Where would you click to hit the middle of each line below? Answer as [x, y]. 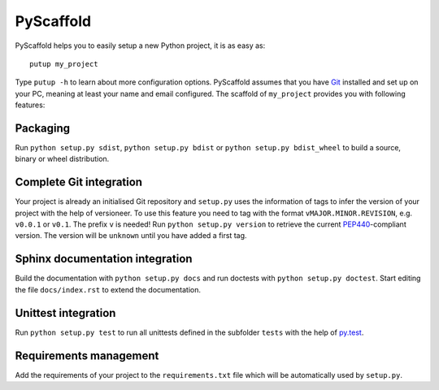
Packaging [43, 128]
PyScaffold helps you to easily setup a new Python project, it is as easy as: [140, 45]
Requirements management [87, 355]
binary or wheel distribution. [62, 159]
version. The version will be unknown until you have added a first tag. [131, 236]
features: [30, 105]
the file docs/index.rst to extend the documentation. [108, 289]
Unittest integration [65, 313]
